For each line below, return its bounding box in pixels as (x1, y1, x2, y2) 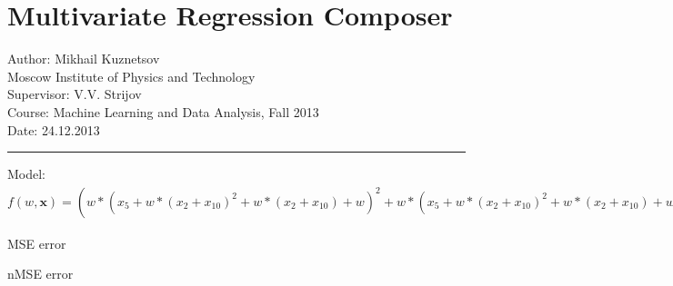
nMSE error (7, 264, 74, 283)
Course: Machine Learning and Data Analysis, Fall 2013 (7, 102, 319, 121)
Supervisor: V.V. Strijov (7, 84, 142, 104)
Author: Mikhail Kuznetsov (7, 49, 160, 68)
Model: (7, 164, 46, 183)
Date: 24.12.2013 (7, 120, 100, 139)
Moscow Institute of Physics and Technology (7, 66, 256, 85)
